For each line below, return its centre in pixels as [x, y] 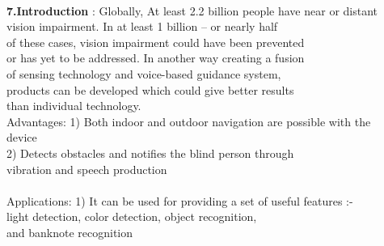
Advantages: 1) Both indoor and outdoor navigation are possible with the [189, 121]
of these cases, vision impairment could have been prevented [156, 42]
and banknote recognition [70, 232]
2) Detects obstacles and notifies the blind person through [150, 153]
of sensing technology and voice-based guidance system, [144, 73]
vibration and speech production [87, 169]
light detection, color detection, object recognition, [132, 216]
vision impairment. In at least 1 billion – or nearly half [142, 26]
